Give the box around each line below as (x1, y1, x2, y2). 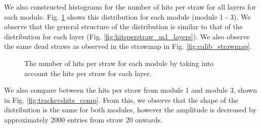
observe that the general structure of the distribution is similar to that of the (4, 21, 243, 32)
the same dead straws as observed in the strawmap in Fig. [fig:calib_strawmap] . (4, 41, 252, 51)
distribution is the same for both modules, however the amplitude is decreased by (4, 104, 256, 115)
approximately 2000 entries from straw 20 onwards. (4, 114, 163, 124)
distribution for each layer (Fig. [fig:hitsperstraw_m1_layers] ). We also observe (4, 31, 250, 41)
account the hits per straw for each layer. (24, 68, 152, 78)
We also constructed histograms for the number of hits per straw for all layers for (4, 2, 256, 12)
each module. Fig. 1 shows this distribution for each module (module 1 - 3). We (4, 11, 251, 22)
